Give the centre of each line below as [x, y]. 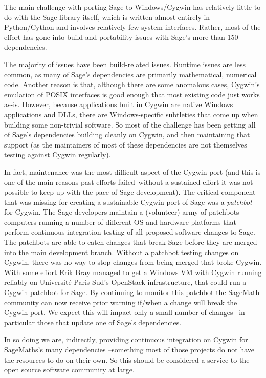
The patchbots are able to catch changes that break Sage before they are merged [131, 242]
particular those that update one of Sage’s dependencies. [93, 322]
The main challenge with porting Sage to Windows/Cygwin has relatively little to [132, 7]
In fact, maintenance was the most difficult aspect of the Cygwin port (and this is [132, 171]
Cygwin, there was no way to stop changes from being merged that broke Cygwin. [133, 262]
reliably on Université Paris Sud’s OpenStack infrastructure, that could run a [125, 282]
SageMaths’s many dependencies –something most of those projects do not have [129, 349]
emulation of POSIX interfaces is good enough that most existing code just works [132, 94]
